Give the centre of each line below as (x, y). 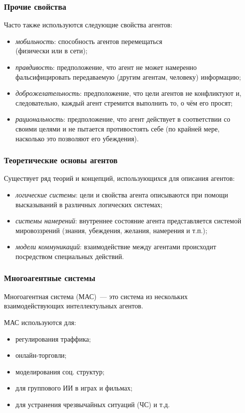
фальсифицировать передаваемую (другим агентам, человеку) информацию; (128, 76)
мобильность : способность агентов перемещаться (89, 41)
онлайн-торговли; (41, 355)
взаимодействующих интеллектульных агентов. (74, 306)
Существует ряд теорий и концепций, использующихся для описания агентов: (119, 178)
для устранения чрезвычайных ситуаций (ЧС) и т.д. (92, 404)
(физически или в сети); (51, 51)
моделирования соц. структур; (60, 371)
